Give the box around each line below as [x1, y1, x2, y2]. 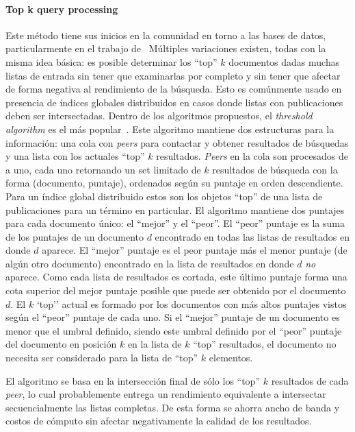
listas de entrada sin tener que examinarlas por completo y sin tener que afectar [5, 68, 341, 82]
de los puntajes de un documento [5, 229, 144, 243]
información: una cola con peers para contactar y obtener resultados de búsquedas [5, 135, 349, 149]
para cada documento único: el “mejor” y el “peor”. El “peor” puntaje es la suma [5, 216, 345, 230]
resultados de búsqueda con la [212, 162, 338, 176]
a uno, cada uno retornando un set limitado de [5, 162, 201, 176]
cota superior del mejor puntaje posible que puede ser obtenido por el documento [5, 283, 346, 298]
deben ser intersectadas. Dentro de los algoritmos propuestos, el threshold [5, 108, 313, 123]
